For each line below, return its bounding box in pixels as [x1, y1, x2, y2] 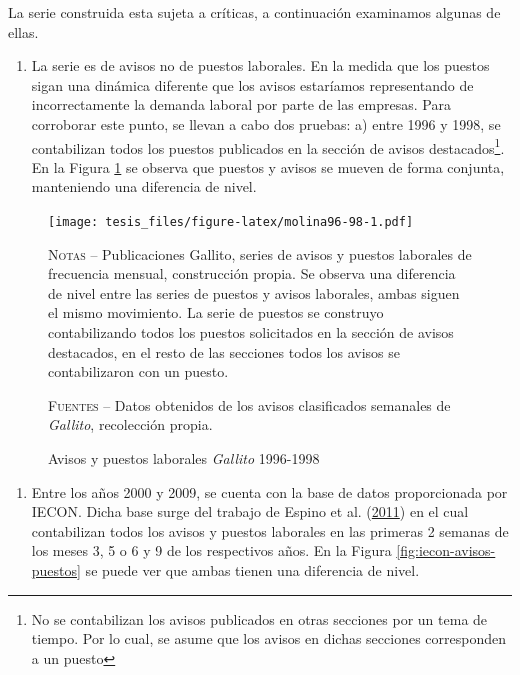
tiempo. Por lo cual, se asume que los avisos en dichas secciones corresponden [31, 628, 507, 649]
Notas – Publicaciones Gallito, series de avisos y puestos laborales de [48, 243, 472, 264]
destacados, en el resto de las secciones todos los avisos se [48, 341, 400, 362]
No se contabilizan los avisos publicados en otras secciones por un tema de [31, 608, 488, 629]
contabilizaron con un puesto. [48, 361, 229, 382]
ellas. [8, 21, 39, 42]
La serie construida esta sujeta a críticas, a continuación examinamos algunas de [8, 2, 501, 22]
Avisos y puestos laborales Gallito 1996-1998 [48, 448, 320, 468]
